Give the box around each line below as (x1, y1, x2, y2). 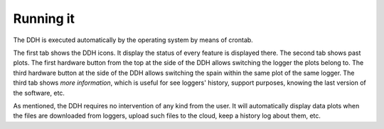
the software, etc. (13, 88, 65, 97)
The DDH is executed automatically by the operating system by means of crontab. (13, 36, 254, 44)
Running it (13, 11, 75, 26)
